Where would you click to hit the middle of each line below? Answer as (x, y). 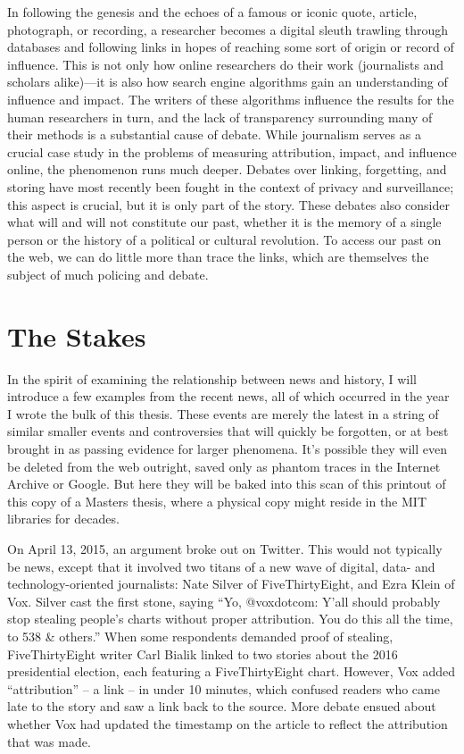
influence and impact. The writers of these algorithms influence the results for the (231, 99)
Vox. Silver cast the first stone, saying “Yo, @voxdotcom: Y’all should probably (224, 601)
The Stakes (77, 335)
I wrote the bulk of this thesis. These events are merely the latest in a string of (223, 413)
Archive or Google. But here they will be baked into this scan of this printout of (227, 484)
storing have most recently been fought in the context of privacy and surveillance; (231, 186)
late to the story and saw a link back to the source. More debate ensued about (222, 706)
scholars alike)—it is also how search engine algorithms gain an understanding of (228, 82)
